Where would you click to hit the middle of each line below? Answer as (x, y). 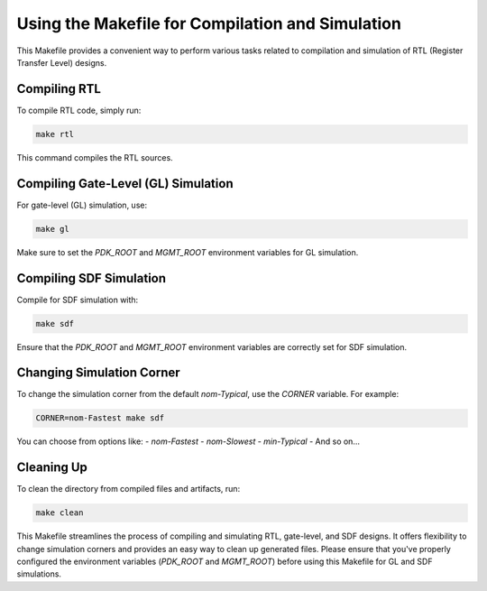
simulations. (39, 574)
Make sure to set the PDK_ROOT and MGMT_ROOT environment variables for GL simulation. (188, 252)
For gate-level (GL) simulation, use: (82, 205)
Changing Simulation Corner (98, 373)
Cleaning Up (52, 468)
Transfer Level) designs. (62, 62)
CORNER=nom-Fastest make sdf (100, 418)
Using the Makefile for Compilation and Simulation (209, 23)
